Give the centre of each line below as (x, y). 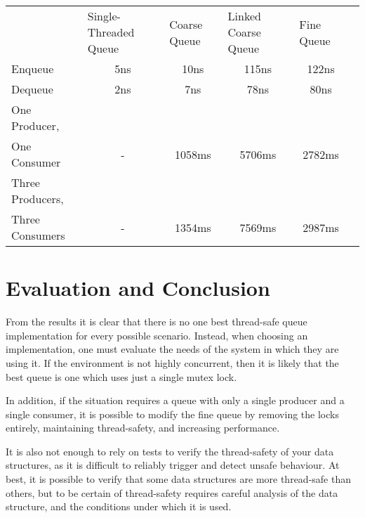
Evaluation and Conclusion (138, 288)
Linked (244, 16)
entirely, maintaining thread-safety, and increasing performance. (143, 428)
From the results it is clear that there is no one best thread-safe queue (157, 322)
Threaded (111, 32)
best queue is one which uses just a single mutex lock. (121, 376)
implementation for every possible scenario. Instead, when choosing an (157, 335)
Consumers (38, 235)
